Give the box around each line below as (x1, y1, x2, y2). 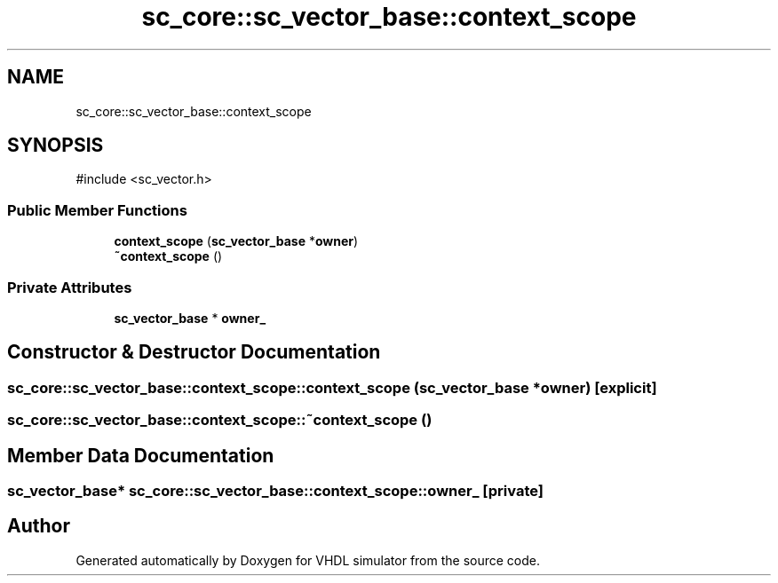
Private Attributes (7, 278, 132, 296)
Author (7, 515, 70, 538)
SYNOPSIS (7, 134, 104, 157)
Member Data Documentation (7, 444, 274, 467)
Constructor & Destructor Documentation (7, 341, 381, 364)
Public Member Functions (7, 201, 187, 219)
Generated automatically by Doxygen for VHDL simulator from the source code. (75, 552, 541, 568)
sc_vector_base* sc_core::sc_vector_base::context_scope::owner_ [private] (7, 482, 544, 500)
